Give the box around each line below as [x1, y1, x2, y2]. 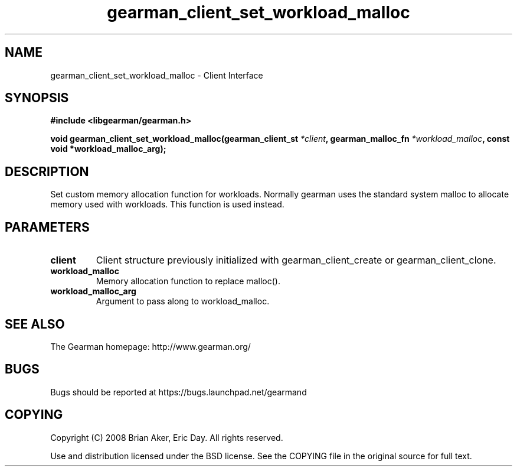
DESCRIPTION [5, 164, 89, 179]
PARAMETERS [5, 219, 90, 235]
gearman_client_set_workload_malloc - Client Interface [50, 70, 263, 80]
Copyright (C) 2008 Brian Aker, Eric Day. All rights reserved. [50, 432, 283, 443]
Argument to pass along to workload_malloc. [96, 296, 270, 307]
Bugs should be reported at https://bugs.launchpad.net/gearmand [50, 386, 307, 397]
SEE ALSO [5, 316, 65, 332]
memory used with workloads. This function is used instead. [50, 199, 284, 210]
